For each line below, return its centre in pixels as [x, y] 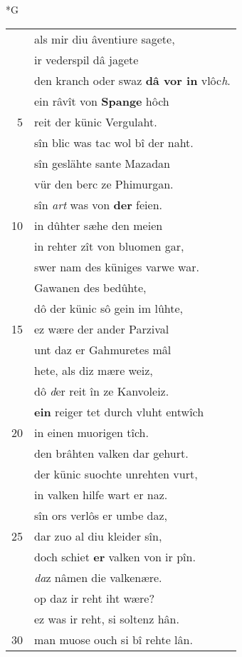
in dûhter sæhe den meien [99, 225]
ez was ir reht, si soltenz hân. [107, 618]
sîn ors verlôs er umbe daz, [101, 515]
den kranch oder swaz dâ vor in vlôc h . [132, 80]
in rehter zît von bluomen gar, [109, 246]
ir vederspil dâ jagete [86, 59]
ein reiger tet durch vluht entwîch [119, 411]
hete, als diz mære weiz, [94, 370]
